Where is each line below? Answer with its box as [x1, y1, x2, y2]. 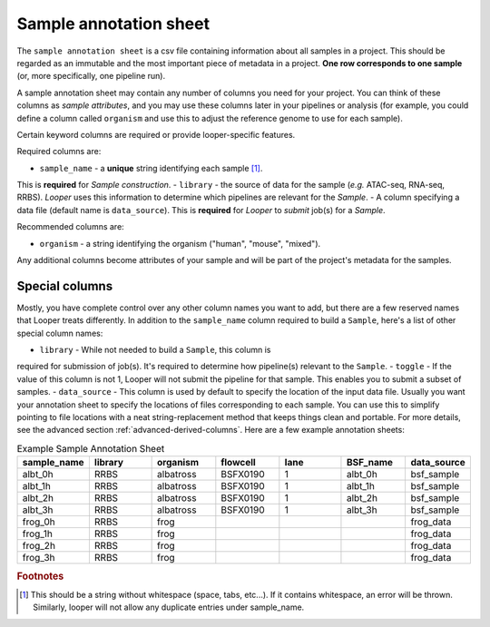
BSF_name [346, 456, 394, 469]
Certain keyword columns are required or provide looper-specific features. [16, 129, 296, 140]
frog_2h [22, 540, 56, 553]
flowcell [220, 456, 256, 469]
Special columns [16, 278, 113, 294]
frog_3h [22, 552, 55, 564]
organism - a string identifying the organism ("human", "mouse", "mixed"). [39, 238, 321, 249]
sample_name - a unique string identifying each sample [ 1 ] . [39, 162, 263, 173]
